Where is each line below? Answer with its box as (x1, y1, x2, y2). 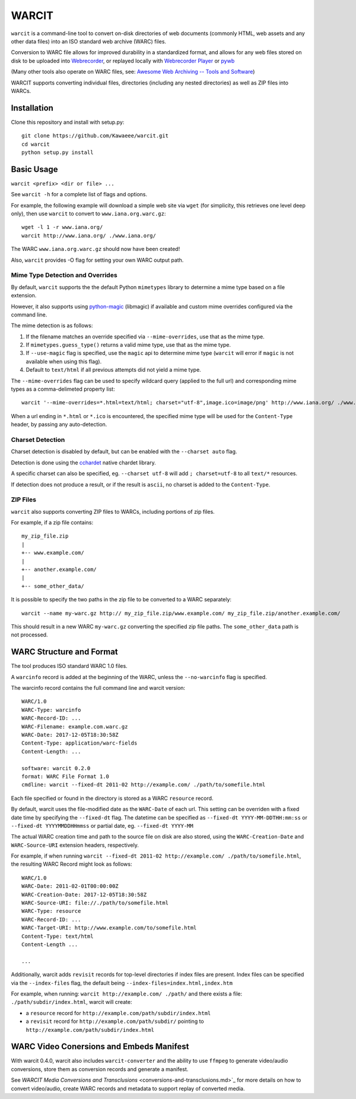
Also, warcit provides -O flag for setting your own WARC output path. (11, 256, 184, 263)
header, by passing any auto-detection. (11, 421, 107, 428)
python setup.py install (21, 149, 94, 156)
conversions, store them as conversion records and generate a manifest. (11, 1065, 189, 1073)
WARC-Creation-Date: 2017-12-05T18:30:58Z (21, 891, 147, 898)
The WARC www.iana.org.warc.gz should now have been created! (11, 246, 180, 253)
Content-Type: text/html (21, 932, 94, 940)
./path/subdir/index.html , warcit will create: (11, 998, 132, 1006)
